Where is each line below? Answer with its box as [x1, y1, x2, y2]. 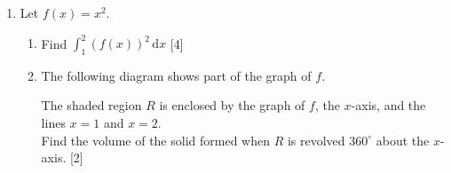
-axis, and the [351, 96, 426, 114]
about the [376, 130, 430, 149]
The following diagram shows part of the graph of [41, 66, 312, 84]
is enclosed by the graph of [159, 96, 305, 114]
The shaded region [41, 96, 142, 114]
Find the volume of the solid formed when [41, 130, 270, 149]
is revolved [287, 130, 345, 149]
